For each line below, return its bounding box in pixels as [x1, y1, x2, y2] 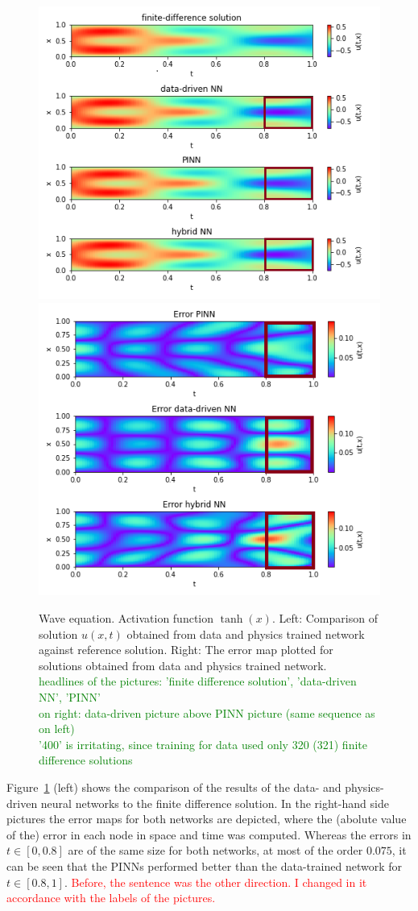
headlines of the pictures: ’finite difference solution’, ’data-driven [39, 673, 357, 689]
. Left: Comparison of [271, 610, 378, 627]
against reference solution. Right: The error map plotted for [39, 641, 333, 658]
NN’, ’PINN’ [39, 689, 101, 705]
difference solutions [39, 752, 133, 768]
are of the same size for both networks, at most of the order [68, 842, 363, 859]
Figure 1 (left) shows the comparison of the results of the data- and [6, 778, 341, 795]
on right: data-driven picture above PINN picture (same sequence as [39, 704, 375, 721]
